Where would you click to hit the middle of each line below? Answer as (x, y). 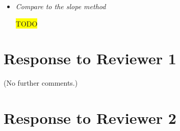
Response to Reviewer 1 (90, 58)
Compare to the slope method (61, 6)
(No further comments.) (41, 83)
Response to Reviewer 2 (90, 118)
